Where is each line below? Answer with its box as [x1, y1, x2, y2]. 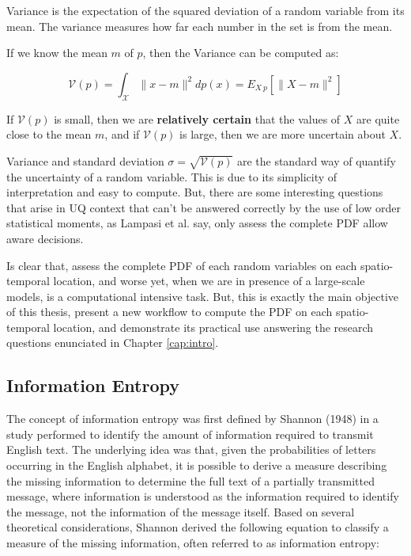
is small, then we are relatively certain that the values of [54, 110, 341, 127]
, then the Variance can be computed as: [142, 44, 339, 61]
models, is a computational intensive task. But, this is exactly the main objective [6, 288, 399, 304]
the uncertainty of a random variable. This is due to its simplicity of [6, 168, 337, 185]
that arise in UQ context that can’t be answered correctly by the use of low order [6, 199, 401, 215]
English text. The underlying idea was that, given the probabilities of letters [6, 441, 376, 458]
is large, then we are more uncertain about [179, 126, 386, 143]
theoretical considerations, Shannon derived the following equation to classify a [6, 519, 389, 535]
